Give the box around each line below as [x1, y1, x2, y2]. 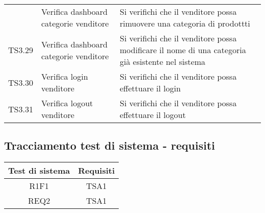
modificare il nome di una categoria [120, 44, 246, 56]
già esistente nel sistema [120, 56, 205, 67]
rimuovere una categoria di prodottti [120, 17, 250, 29]
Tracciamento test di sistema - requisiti [4, 137, 215, 153]
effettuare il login [120, 82, 181, 94]
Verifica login [41, 70, 88, 82]
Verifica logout [41, 97, 93, 109]
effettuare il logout [120, 109, 186, 121]
